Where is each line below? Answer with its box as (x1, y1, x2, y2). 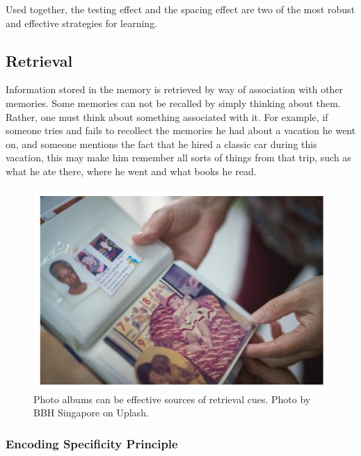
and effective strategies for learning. (6, 15, 158, 30)
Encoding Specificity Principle (6, 434, 178, 452)
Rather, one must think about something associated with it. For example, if (6, 109, 328, 124)
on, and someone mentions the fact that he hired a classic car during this (6, 136, 317, 151)
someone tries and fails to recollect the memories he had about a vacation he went (6, 123, 356, 138)
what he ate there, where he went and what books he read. (6, 163, 257, 178)
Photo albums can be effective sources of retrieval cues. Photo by (33, 391, 311, 406)
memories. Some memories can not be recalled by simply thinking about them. (6, 95, 341, 110)
